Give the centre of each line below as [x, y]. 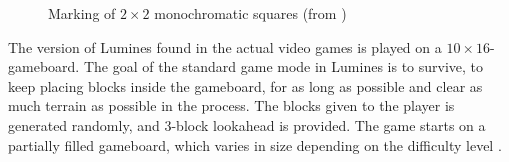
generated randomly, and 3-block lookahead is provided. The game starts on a [247, 124]
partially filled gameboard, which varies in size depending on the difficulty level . [255, 144]
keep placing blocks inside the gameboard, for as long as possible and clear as [245, 85]
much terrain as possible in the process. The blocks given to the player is [231, 105]
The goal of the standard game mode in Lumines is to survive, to [283, 66]
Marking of [82, 13]
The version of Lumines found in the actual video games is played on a [225, 46]
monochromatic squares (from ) [250, 13]
